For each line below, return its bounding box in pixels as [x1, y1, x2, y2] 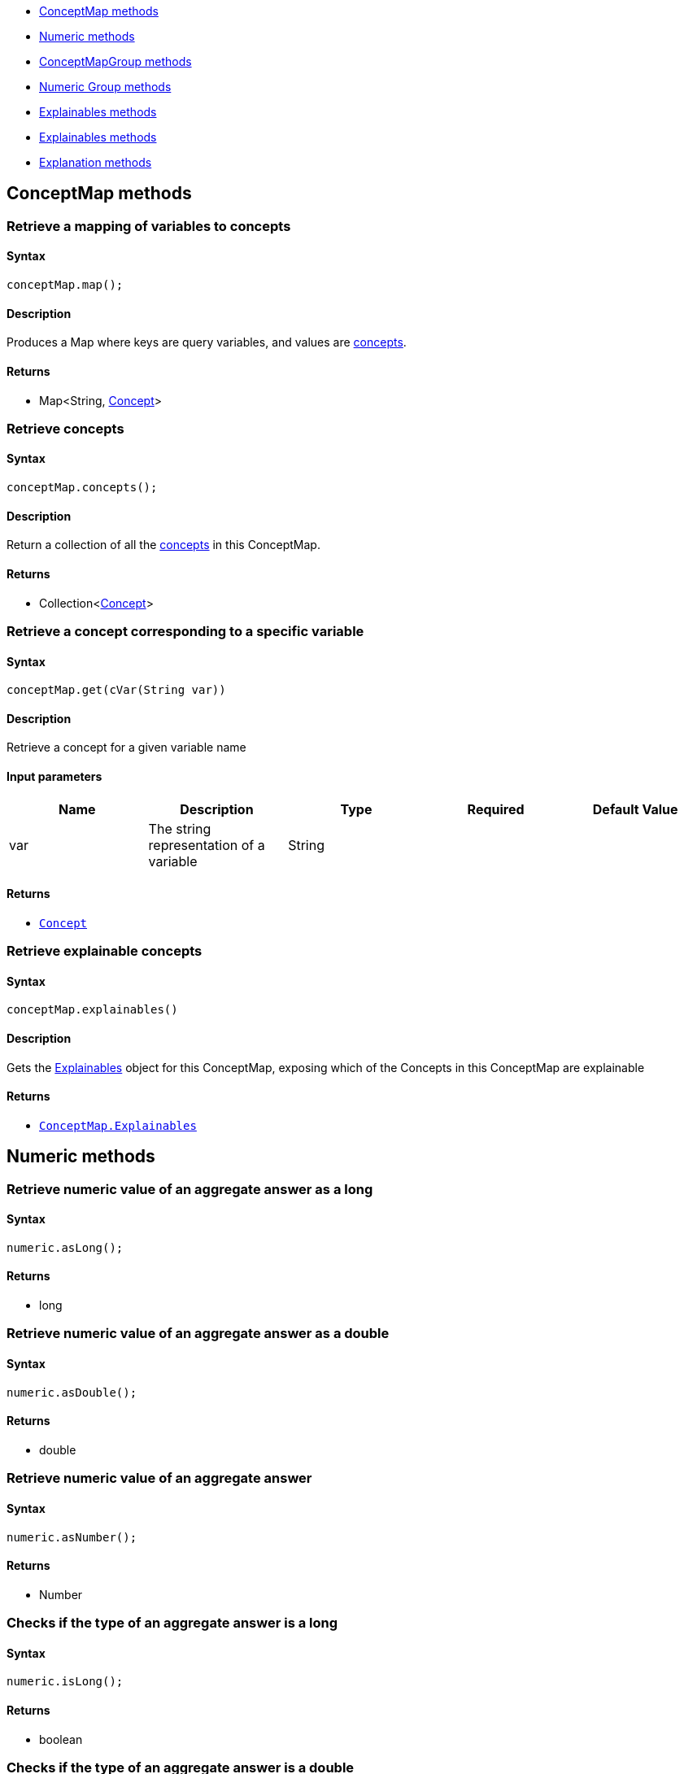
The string [148, 820, 211, 837]
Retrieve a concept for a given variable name [7, 740, 246, 755]
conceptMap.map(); [7, 278, 124, 292]
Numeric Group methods [39, 80, 172, 94]
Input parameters [7, 769, 102, 783]
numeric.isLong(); [7, 1675, 124, 1689]
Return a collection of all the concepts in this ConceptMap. [7, 538, 320, 552]
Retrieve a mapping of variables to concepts [7, 217, 291, 234]
